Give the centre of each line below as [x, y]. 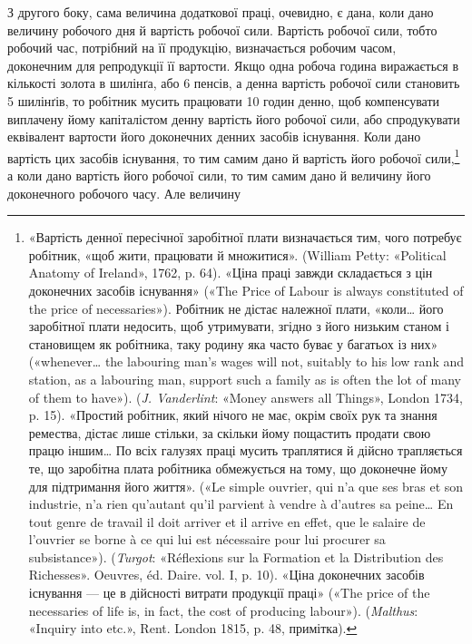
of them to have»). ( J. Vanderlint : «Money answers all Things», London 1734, [246, 397]
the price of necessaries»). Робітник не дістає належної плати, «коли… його [236, 308]
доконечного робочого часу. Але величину [124, 193]
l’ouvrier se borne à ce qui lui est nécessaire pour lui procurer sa [207, 539]
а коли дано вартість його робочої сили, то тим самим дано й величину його [219, 175]
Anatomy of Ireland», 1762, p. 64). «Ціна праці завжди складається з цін [231, 273]
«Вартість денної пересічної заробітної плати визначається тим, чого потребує [245, 237]
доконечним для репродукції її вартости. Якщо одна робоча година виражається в [233, 65]
